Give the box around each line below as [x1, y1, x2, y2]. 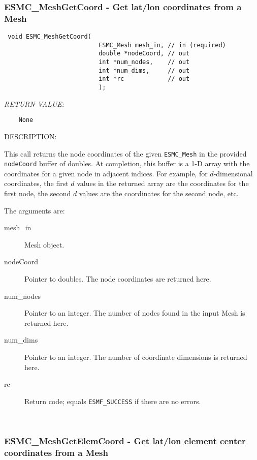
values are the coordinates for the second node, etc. [79, 188, 239, 199]
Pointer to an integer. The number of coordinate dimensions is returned [24, 352, 247, 362]
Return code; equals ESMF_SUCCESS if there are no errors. [24, 395, 201, 406]
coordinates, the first [4, 178, 69, 189]
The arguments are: [4, 205, 65, 216]
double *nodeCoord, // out [99, 50, 190, 57]
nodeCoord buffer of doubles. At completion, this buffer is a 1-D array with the [4, 158, 250, 169]
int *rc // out [99, 75, 190, 83]
